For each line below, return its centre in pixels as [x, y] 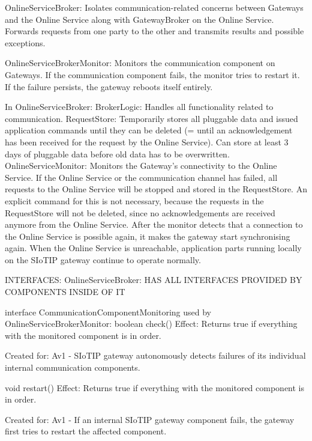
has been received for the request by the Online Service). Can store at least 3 [147, 141]
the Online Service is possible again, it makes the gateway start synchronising [148, 236]
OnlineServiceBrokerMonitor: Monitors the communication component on [140, 63]
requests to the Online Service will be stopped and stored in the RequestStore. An [156, 189]
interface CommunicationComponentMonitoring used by [108, 312]
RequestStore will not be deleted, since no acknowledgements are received [140, 212]
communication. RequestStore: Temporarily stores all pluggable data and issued [151, 118]
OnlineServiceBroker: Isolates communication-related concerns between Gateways [154, 7]
